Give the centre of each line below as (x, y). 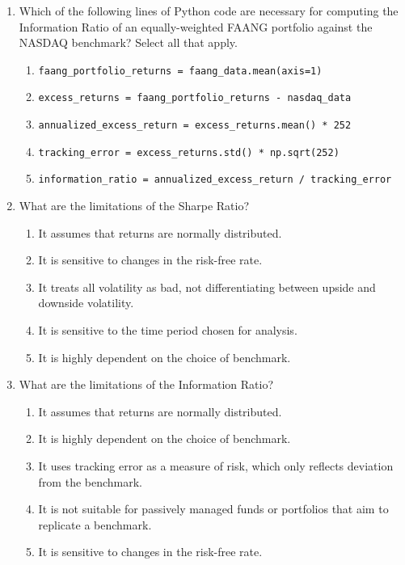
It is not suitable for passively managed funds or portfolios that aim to (213, 509)
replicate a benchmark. (95, 524)
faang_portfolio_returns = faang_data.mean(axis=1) (180, 71)
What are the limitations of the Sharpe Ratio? (134, 206)
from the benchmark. (91, 481)
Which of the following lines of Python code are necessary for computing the (209, 11)
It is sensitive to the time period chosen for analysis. (168, 330)
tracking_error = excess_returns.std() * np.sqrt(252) (189, 152)
